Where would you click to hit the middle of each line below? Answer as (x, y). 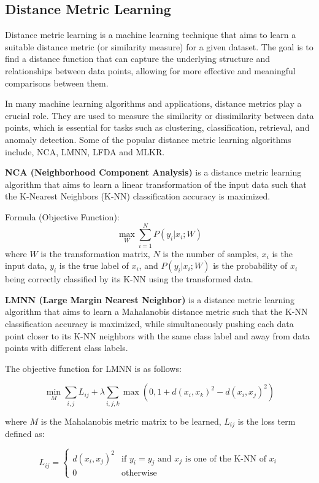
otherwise (139, 473)
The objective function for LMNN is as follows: (93, 368)
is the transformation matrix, (95, 253)
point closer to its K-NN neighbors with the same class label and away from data (157, 335)
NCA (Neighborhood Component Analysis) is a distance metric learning (153, 172)
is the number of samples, (211, 253)
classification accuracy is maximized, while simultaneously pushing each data (149, 324)
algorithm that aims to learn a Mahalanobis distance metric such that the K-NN (156, 311)
